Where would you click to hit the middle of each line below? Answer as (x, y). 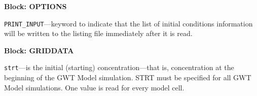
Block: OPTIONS (35, 6)
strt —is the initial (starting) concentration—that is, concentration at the (119, 67)
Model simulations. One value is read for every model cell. (94, 87)
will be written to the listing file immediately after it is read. (98, 33)
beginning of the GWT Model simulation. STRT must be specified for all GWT (128, 77)
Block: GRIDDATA (39, 50)
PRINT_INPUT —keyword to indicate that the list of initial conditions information (128, 23)
